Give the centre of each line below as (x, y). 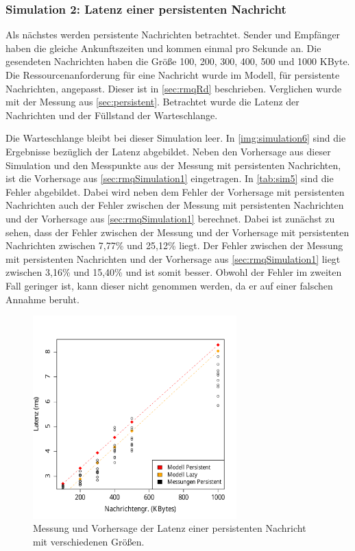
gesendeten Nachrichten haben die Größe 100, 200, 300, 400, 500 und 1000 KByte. (178, 61)
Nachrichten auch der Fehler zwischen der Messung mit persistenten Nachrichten (175, 205)
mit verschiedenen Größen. (89, 542)
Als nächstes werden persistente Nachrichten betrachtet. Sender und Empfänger (173, 35)
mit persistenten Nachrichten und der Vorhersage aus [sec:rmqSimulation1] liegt (173, 258)
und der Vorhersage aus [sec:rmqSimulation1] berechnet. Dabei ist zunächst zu (170, 218)
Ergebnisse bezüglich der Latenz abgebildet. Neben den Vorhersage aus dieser (168, 151)
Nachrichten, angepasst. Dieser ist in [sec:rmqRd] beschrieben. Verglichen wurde (174, 88)
